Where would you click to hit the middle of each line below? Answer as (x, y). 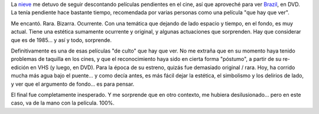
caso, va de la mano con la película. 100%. (63, 103)
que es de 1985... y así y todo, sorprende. (61, 40)
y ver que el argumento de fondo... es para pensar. (73, 84)
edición (20, 67)
